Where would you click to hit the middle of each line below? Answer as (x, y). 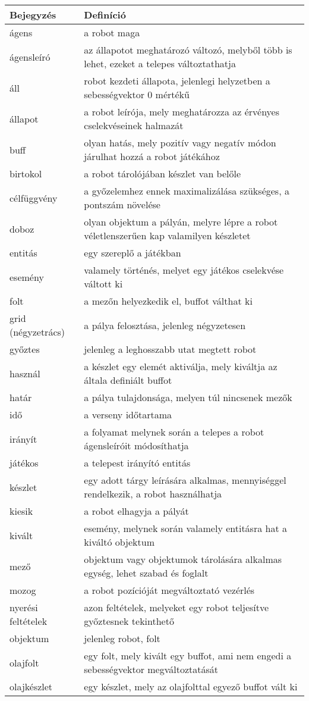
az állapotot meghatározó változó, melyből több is (188, 50)
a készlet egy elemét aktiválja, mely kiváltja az (181, 366)
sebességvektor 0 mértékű (137, 94)
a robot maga (112, 32)
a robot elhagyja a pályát (136, 511)
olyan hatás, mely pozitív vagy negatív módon (180, 143)
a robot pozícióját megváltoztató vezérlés (169, 590)
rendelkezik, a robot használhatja (153, 494)
